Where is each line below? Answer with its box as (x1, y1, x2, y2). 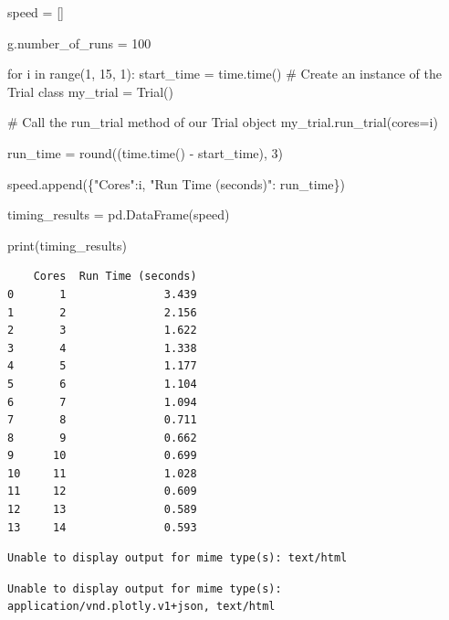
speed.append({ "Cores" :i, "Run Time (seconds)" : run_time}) (7, 174, 346, 193)
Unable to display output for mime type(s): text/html (7, 551, 348, 565)
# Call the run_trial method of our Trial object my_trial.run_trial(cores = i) (7, 112, 438, 132)
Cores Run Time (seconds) (33, 270, 197, 283)
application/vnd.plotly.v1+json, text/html (7, 600, 276, 614)
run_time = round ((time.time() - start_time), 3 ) (7, 143, 284, 162)
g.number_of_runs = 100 (7, 33, 151, 52)
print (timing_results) (7, 235, 127, 254)
